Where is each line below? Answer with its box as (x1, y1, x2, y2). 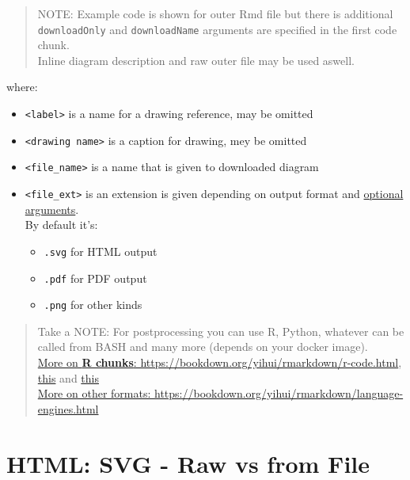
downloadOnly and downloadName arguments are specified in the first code (37, 21, 397, 37)
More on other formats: (37, 385, 151, 402)
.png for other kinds (44, 296, 142, 313)
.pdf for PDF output (44, 269, 147, 286)
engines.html (37, 400, 99, 417)
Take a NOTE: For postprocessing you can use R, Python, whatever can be (37, 322, 404, 339)
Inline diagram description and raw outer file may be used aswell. (37, 51, 355, 68)
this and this (37, 369, 99, 386)
